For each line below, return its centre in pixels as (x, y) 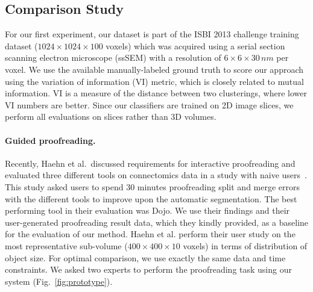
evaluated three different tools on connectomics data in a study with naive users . (156, 175)
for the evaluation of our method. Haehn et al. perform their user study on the (150, 234)
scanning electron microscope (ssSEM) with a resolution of (113, 57)
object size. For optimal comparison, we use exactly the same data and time (145, 257)
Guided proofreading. (50, 140)
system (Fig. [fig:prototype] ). (59, 281)
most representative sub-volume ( (66, 245)
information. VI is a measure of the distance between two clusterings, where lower (156, 93)
